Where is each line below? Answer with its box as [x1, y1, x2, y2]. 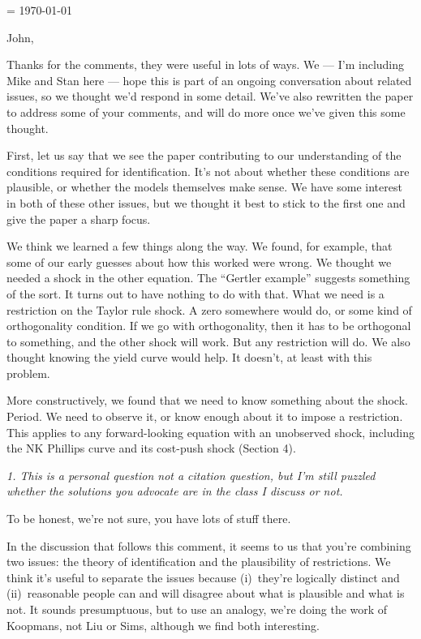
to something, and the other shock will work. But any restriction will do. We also [6, 332, 410, 350]
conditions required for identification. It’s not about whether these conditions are [6, 162, 410, 179]
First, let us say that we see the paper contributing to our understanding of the [6, 147, 402, 164]
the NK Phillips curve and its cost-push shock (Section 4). [6, 440, 296, 457]
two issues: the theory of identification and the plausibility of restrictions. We [6, 553, 391, 570]
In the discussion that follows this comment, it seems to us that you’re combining [6, 537, 411, 554]
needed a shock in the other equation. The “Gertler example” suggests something [6, 269, 410, 286]
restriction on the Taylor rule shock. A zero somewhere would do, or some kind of [6, 301, 412, 318]
